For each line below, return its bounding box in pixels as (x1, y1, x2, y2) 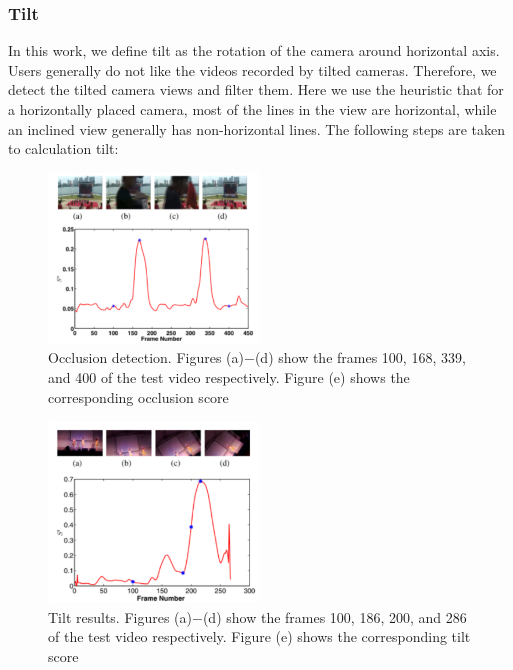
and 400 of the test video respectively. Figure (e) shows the (48, 366, 410, 387)
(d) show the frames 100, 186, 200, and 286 (202, 606, 467, 627)
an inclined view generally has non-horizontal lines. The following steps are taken (8, 118, 506, 139)
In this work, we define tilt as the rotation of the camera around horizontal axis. (8, 40, 500, 61)
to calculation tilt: (8, 138, 119, 159)
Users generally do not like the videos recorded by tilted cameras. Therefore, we (8, 59, 497, 80)
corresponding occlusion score (48, 386, 229, 407)
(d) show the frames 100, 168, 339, (254, 347, 466, 368)
